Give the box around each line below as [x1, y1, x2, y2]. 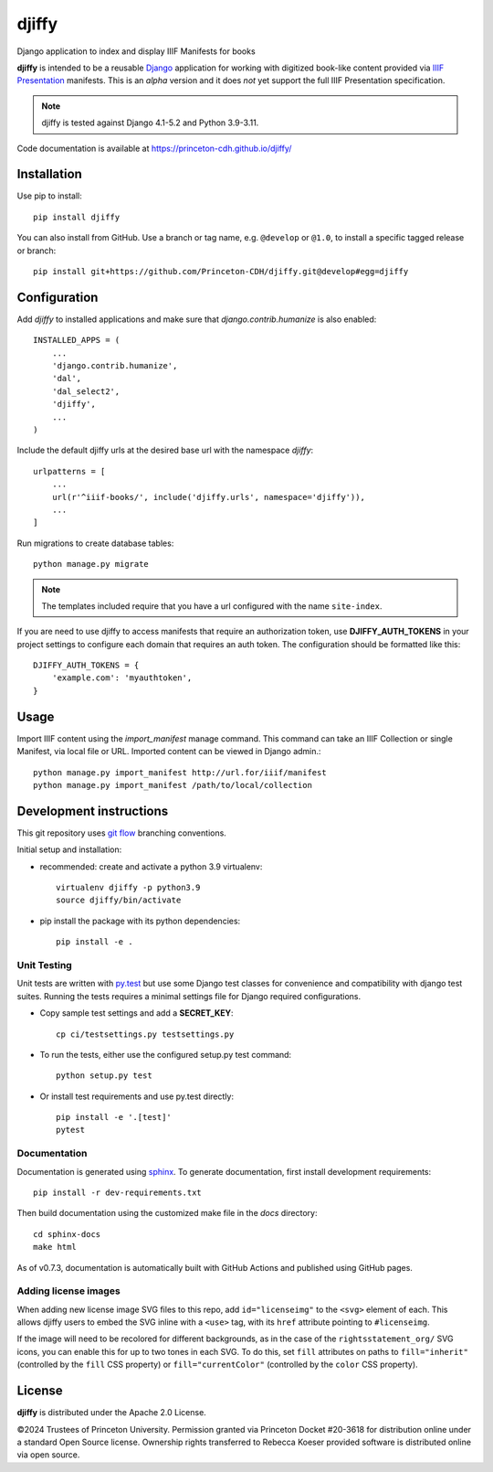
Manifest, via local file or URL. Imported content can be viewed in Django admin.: [16, 746, 321, 757]
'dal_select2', [51, 386, 121, 397]
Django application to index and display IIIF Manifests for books [16, 46, 256, 57]
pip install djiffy [33, 211, 121, 222]
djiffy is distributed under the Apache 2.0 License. [16, 1407, 207, 1418]
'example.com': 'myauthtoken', [51, 673, 193, 683]
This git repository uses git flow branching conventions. [16, 827, 227, 838]
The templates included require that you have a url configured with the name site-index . [41, 600, 383, 612]
